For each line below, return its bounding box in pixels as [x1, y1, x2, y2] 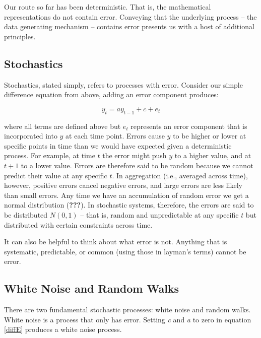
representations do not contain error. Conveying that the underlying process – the [4, 11, 257, 22]
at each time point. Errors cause [66, 130, 165, 141]
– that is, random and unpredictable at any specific [80, 209, 239, 220]
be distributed [4, 209, 48, 220]
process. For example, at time [4, 150, 95, 161]
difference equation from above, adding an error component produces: [4, 89, 219, 100]
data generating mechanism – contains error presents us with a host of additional [4, 21, 254, 32]
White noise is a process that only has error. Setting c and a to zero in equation [4, 314, 251, 324]
